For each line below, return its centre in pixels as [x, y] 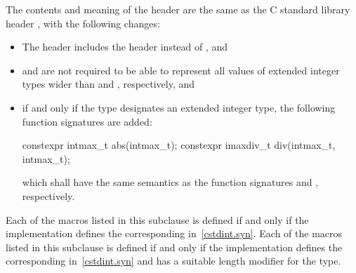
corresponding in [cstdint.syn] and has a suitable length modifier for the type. [173, 261]
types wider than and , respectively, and [108, 84]
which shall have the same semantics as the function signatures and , [170, 182]
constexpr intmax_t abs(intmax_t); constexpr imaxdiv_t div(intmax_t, [179, 145]
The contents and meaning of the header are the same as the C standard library [178, 9]
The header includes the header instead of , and [125, 47]
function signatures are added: [87, 121]
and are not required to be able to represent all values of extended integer [181, 70]
